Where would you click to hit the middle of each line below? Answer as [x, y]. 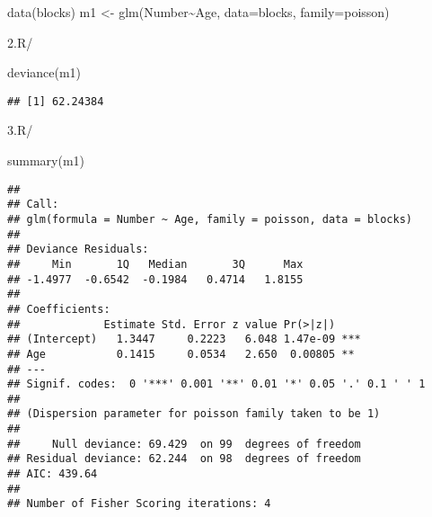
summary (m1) [46, 160]
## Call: [33, 205]
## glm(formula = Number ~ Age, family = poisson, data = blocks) [210, 219]
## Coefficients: [59, 309]
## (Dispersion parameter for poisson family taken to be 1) [194, 414]
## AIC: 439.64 [53, 474]
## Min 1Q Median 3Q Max [155, 264]
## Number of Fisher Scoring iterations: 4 [139, 504]
